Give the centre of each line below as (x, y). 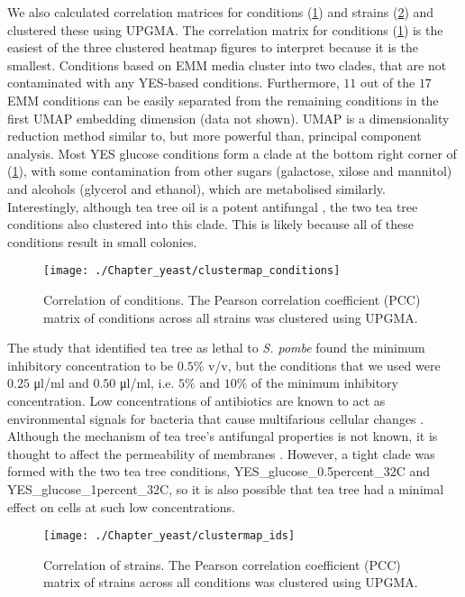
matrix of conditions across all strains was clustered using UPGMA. (231, 317)
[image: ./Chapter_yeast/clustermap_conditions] (192, 271)
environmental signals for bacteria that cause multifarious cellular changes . (216, 418)
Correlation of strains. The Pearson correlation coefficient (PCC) (222, 564)
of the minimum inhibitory (324, 383)
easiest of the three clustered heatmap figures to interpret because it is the (213, 47)
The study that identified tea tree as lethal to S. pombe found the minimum (216, 348)
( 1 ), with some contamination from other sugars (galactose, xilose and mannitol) (230, 171)
